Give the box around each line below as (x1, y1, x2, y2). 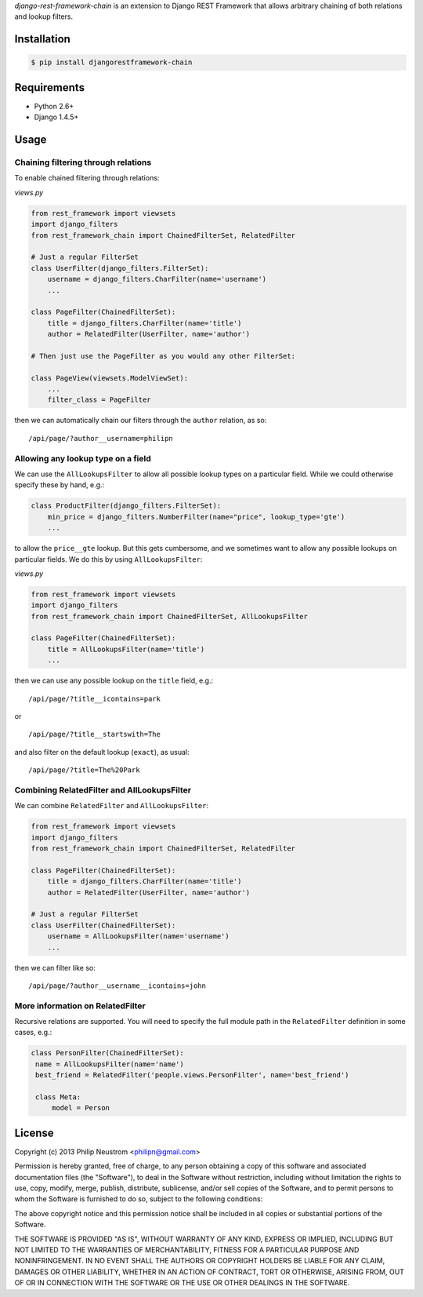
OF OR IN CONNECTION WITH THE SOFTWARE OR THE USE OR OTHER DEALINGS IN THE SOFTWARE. (14, 1278, 350, 1288)
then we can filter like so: (14, 963, 96, 972)
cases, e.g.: (14, 1028, 52, 1037)
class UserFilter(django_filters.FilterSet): (31, 264, 209, 272)
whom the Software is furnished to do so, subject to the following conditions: (14, 1194, 263, 1204)
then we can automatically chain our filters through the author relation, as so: (14, 416, 267, 425)
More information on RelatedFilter (14, 1000, 146, 1011)
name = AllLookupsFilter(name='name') (35, 1059, 184, 1069)
